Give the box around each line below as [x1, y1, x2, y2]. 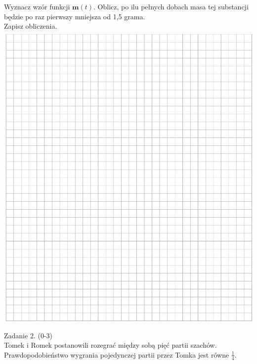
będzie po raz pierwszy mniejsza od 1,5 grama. [4, 11, 145, 21]
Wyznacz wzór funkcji [4, 1, 70, 11]
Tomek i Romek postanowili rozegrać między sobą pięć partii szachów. [4, 340, 217, 350]
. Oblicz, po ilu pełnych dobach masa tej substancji [93, 1, 249, 11]
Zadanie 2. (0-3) [4, 330, 52, 340]
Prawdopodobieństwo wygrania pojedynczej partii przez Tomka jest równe [4, 349, 229, 360]
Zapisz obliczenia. [4, 21, 57, 31]
